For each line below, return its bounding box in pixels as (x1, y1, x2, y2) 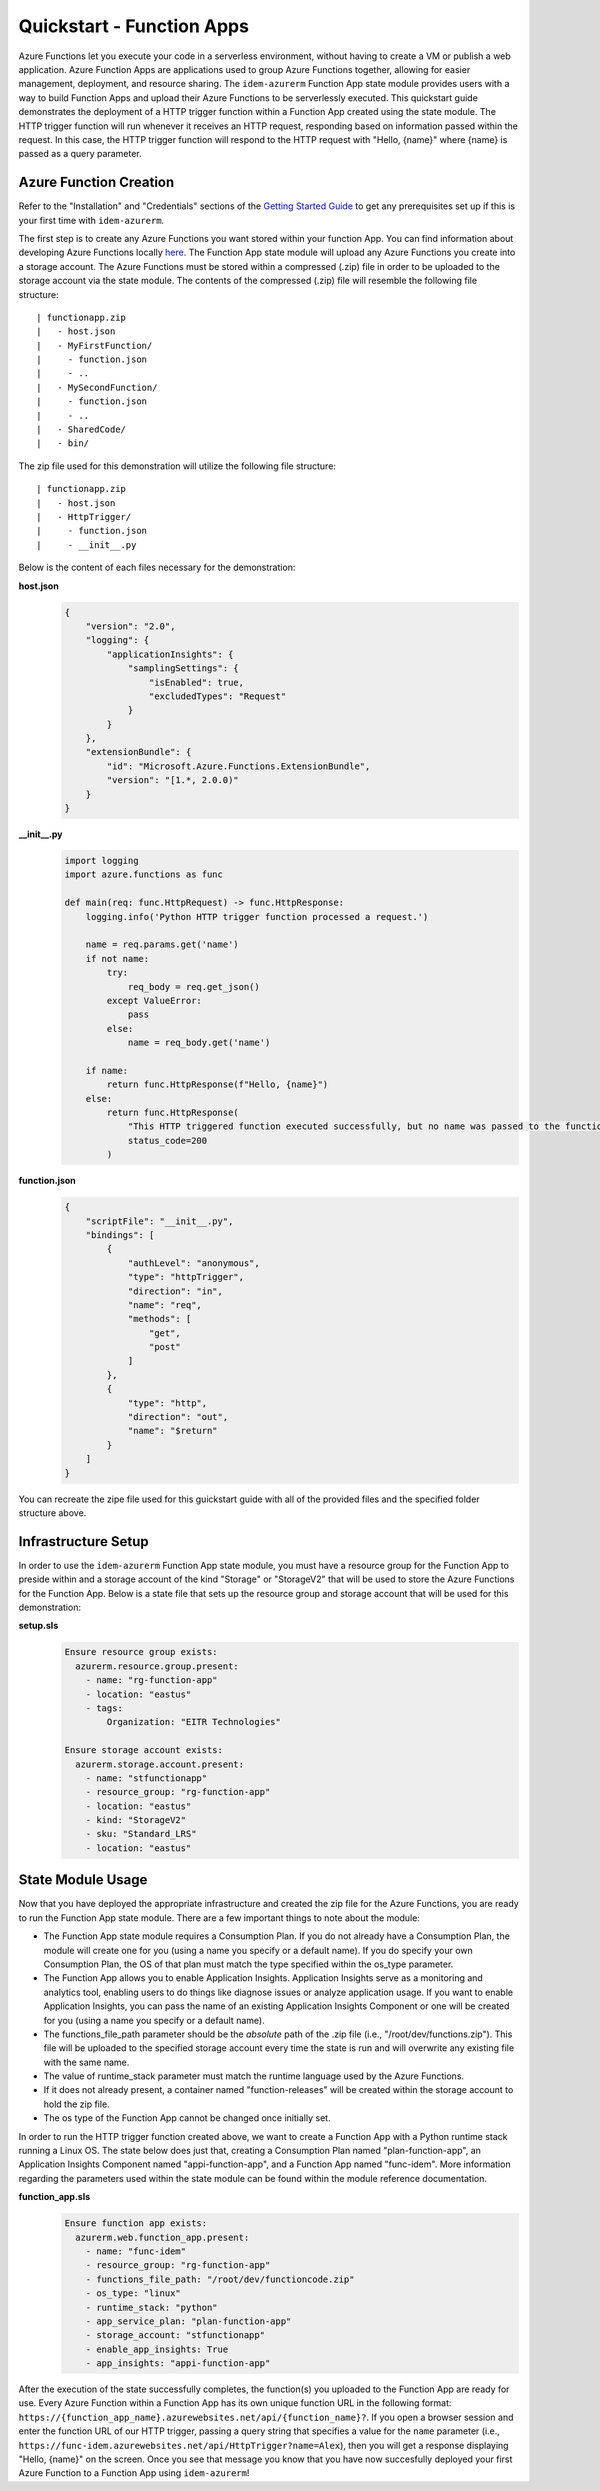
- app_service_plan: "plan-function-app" (85, 2315, 292, 2327)
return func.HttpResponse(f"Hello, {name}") (106, 1079, 329, 1090)
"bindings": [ (85, 1229, 155, 1240)
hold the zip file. (43, 2098, 110, 2110)
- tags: (85, 1702, 124, 1714)
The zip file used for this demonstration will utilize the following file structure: (18, 460, 337, 472)
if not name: (85, 953, 150, 964)
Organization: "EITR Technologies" (106, 1716, 282, 1728)
